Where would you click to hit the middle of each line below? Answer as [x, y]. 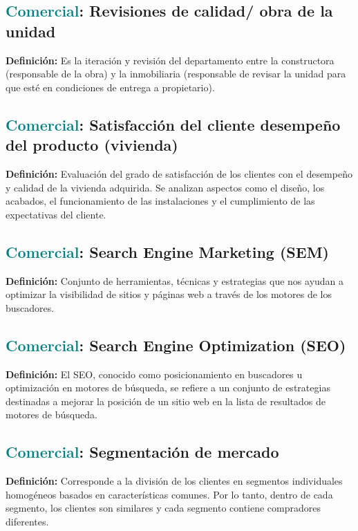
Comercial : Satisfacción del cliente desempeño [173, 124]
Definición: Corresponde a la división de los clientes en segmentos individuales [174, 481]
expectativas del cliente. [56, 214]
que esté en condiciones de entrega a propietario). [110, 87]
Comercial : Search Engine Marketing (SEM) [167, 251]
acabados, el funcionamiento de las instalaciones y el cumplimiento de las [160, 201]
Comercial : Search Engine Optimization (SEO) [176, 345]
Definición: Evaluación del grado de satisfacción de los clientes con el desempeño [179, 173]
